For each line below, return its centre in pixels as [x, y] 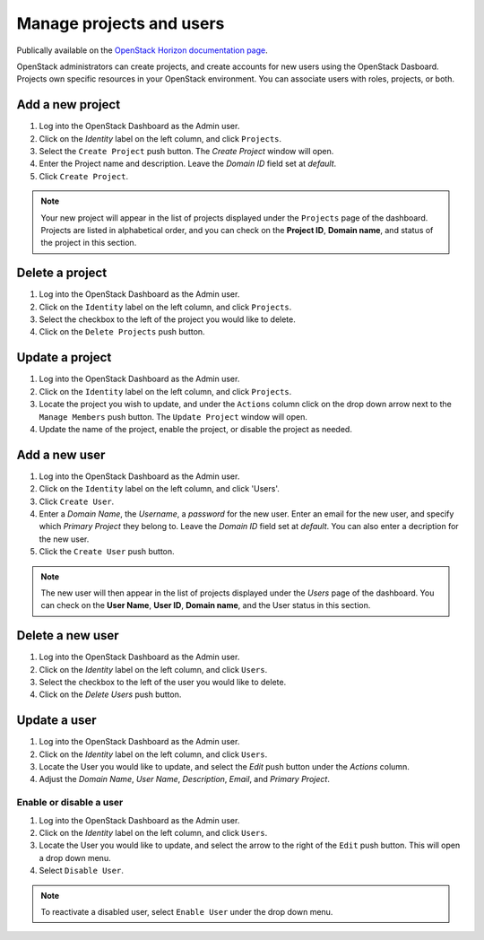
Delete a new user [68, 635]
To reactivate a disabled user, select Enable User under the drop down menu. [187, 911]
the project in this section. [89, 243]
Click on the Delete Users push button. [110, 694]
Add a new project [69, 104]
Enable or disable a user [70, 803]
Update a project [64, 357]
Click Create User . [77, 501]
